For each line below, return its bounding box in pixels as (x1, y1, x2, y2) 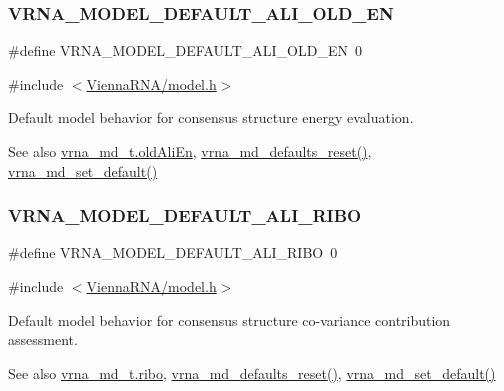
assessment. (8, 329, 78, 350)
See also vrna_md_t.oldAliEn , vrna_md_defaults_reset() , (8, 141, 372, 161)
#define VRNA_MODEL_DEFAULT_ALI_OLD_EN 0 (8, 40, 362, 61)
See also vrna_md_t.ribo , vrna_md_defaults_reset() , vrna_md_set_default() (8, 362, 496, 383)
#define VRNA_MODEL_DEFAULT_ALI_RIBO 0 (8, 242, 338, 263)
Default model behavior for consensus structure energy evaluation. (8, 107, 414, 128)
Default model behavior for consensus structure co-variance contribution (8, 309, 451, 330)
